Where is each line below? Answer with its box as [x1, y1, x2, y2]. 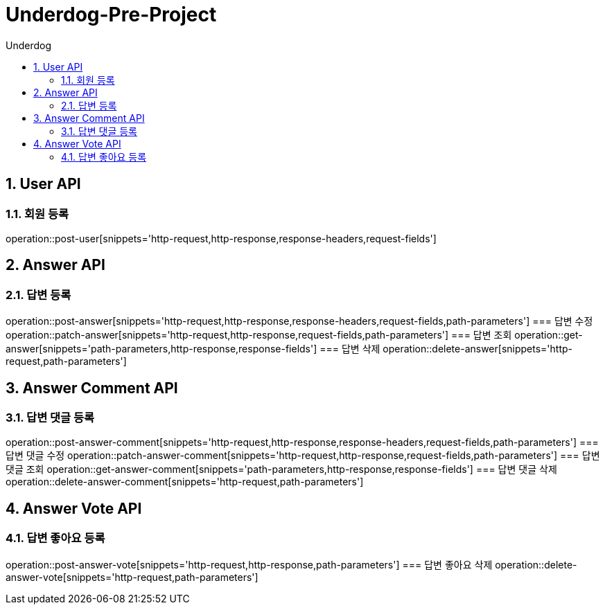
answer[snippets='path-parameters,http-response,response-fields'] [6, 343, 317, 355]
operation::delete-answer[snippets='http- [383, 343, 573, 355]
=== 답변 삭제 [319, 343, 380, 355]
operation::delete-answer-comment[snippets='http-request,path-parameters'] [6, 476, 364, 488]
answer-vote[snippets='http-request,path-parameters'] [6, 571, 258, 583]
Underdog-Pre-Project [6, 3, 217, 26]
